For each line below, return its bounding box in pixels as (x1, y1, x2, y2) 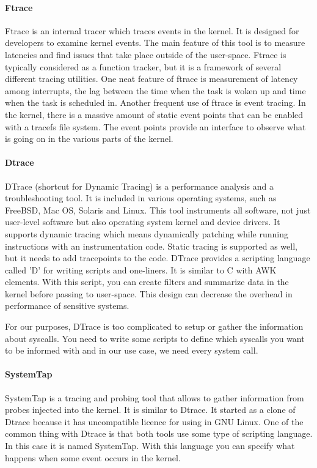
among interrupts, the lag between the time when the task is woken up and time (5, 84, 306, 97)
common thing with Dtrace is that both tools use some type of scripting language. (5, 427, 313, 440)
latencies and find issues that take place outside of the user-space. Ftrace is (5, 48, 286, 61)
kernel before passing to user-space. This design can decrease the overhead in (5, 287, 293, 300)
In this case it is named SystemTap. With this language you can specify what (5, 439, 295, 452)
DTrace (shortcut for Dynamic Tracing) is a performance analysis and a (5, 179, 274, 192)
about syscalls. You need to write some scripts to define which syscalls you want (5, 332, 305, 344)
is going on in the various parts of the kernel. (5, 132, 173, 145)
